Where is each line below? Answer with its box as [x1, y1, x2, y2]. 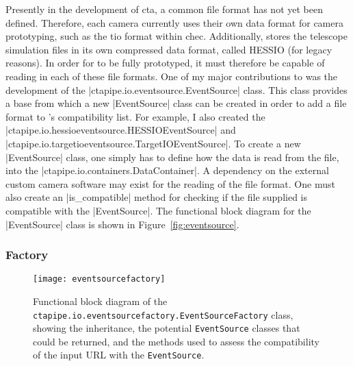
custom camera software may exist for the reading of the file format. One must [5, 176, 335, 191]
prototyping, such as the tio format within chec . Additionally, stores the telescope [5, 29, 348, 43]
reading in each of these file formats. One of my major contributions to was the [5, 69, 338, 83]
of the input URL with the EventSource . [33, 347, 205, 362]
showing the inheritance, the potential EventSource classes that [33, 321, 300, 335]
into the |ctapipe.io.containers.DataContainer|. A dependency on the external [5, 163, 329, 178]
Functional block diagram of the [33, 293, 168, 308]
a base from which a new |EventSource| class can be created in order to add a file [5, 96, 347, 110]
